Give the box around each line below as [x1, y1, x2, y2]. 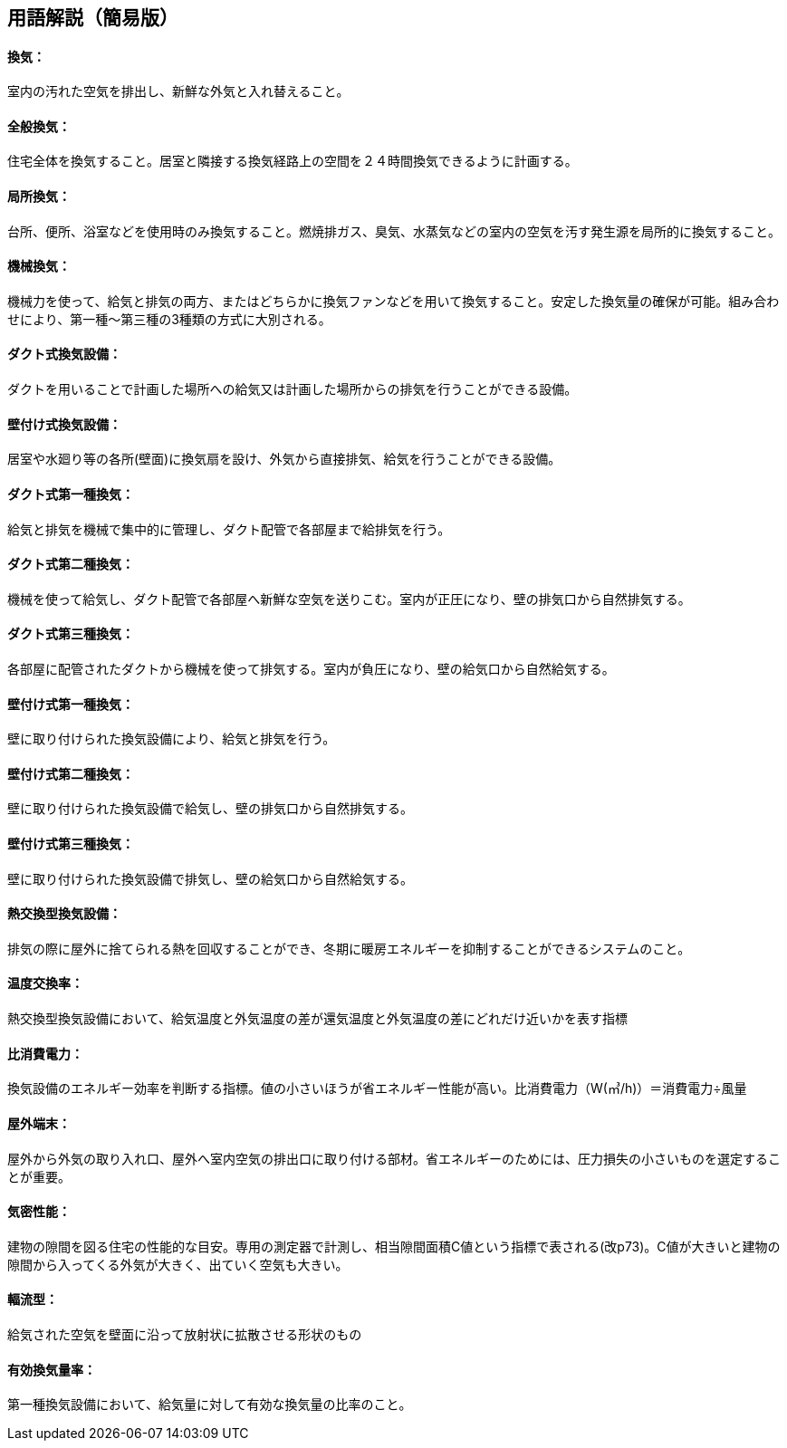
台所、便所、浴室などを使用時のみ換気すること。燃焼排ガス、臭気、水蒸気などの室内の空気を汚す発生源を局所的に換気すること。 [7, 223, 781, 239]
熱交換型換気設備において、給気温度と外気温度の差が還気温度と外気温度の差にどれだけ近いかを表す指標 [7, 1011, 628, 1027]
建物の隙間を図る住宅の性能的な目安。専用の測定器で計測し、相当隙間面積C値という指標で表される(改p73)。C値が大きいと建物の [7, 1238, 781, 1254]
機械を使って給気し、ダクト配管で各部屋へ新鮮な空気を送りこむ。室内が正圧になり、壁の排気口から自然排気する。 [7, 590, 691, 607]
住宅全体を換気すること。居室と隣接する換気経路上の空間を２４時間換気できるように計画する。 [7, 153, 578, 169]
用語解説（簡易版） [7, 6, 178, 29]
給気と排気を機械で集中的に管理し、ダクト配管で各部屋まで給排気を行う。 [7, 521, 451, 537]
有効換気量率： [7, 1361, 96, 1377]
